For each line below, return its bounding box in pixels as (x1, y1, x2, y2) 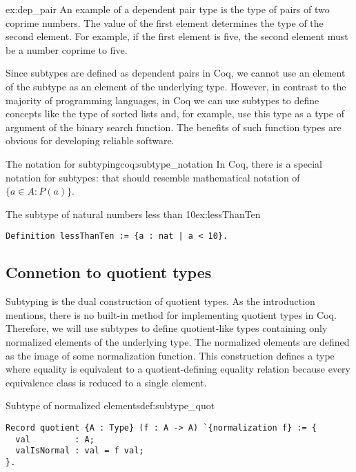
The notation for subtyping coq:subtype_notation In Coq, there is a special (6, 156, 322, 170)
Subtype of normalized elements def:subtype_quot (6, 398, 215, 413)
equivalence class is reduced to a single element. (6, 375, 207, 389)
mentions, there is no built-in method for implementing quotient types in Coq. (6, 307, 337, 322)
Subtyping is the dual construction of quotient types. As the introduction (6, 294, 315, 308)
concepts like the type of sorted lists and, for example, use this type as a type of (6, 106, 344, 121)
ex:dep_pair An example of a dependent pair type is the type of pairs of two (6, 2, 330, 16)
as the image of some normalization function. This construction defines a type (6, 348, 335, 362)
